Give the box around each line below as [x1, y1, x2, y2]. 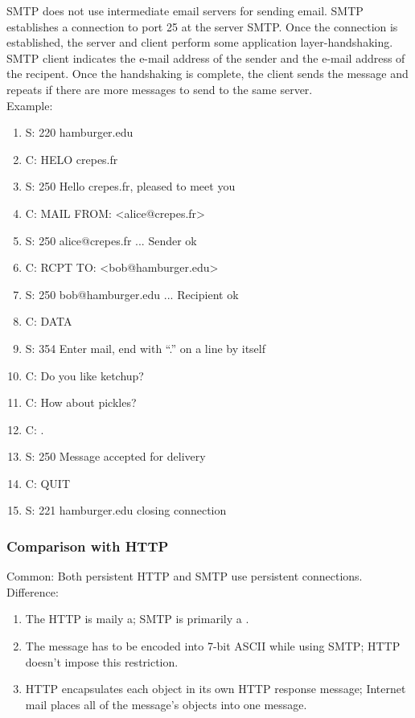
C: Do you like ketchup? [25, 367, 144, 384]
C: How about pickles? [25, 394, 137, 411]
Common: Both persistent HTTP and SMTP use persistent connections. [6, 568, 363, 585]
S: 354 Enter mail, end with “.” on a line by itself [25, 339, 265, 356]
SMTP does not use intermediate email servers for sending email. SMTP [6, 2, 364, 18]
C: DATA [25, 313, 72, 330]
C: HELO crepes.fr [25, 150, 118, 167]
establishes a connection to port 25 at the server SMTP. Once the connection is [6, 18, 398, 35]
